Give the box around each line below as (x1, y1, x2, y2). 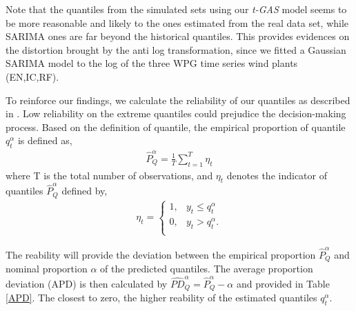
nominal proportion (6, 261, 88, 276)
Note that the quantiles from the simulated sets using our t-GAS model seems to (6, 2, 347, 16)
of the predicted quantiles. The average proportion (100, 261, 313, 276)
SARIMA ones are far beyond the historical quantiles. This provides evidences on (6, 29, 350, 43)
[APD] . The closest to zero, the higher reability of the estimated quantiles (6, 290, 317, 304)
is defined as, (17, 133, 72, 148)
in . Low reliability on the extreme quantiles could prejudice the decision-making (6, 106, 346, 121)
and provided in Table (236, 276, 330, 290)
